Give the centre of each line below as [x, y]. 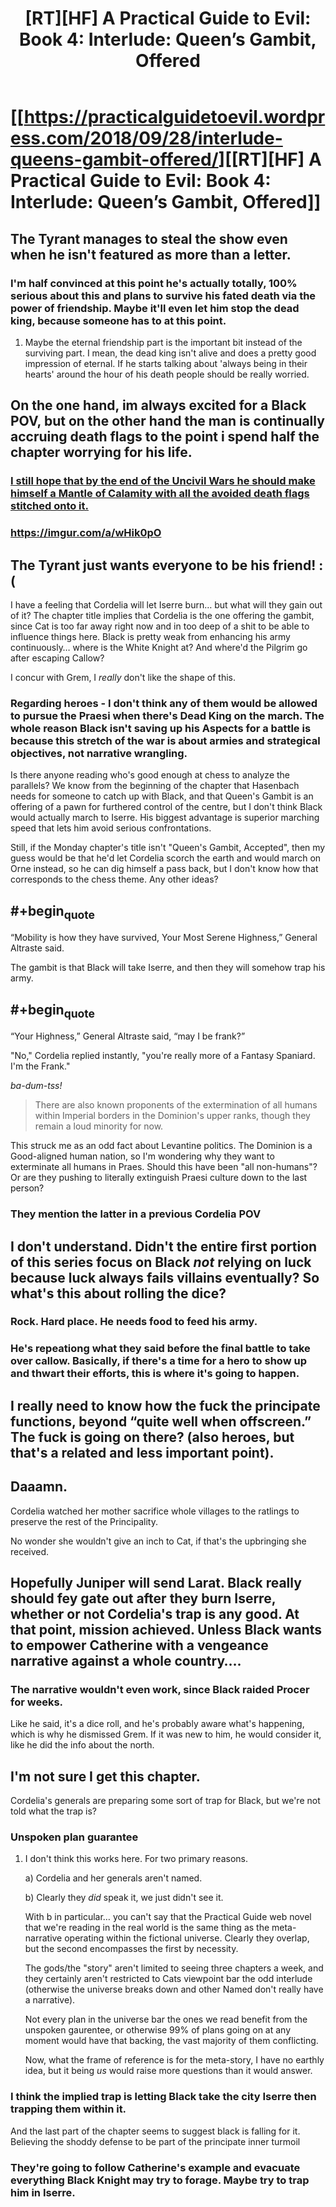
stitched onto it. [50, 506]
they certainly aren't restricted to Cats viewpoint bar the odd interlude [168, 1979]
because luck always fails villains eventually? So [165, 1277]
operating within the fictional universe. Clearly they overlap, [187, 1938]
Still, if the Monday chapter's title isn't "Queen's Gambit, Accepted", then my [168, 848]
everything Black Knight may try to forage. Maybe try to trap [160, 2180]
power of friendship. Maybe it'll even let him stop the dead [155, 308]
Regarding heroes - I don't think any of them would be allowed [164, 703]
